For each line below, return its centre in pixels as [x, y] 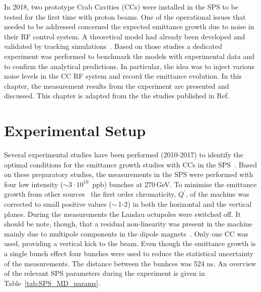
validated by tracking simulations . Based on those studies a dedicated [113, 46]
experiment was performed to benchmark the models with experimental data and [129, 56]
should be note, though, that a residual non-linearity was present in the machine [128, 224]
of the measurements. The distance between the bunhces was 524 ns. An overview [130, 263]
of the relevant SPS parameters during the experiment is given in [105, 273]
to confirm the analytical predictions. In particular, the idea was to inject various [129, 66]
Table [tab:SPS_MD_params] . [52, 283]
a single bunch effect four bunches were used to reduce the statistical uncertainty [129, 253]
